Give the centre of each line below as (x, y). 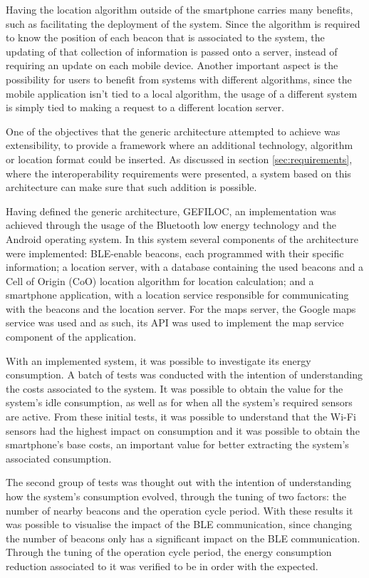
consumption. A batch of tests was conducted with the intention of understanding (184, 375)
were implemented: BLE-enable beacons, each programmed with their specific (175, 253)
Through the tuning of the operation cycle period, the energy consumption (169, 552)
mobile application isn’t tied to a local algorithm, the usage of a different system (182, 93)
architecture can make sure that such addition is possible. (131, 187)
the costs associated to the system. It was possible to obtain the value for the (175, 388)
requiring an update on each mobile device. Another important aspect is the (172, 65)
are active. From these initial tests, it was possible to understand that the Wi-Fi (181, 417)
